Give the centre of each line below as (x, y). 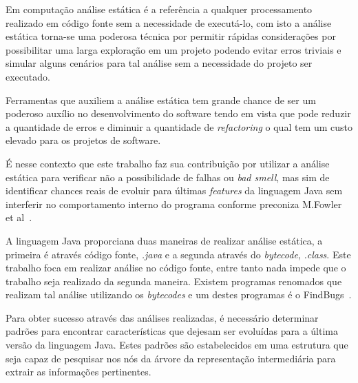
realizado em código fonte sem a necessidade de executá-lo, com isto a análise (169, 22)
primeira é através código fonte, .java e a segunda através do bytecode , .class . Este (178, 254)
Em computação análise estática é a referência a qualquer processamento (159, 9)
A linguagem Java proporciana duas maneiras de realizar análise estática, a (164, 240)
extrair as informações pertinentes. (78, 372)
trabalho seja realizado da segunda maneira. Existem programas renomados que (174, 281)
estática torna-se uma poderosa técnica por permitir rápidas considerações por (171, 36)
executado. (28, 76)
